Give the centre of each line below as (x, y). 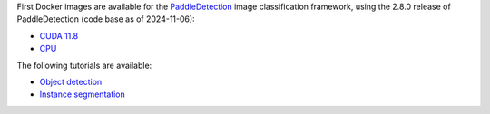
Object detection (71, 81)
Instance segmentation (83, 94)
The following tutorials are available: (84, 65)
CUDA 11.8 (59, 35)
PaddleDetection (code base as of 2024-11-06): (106, 19)
